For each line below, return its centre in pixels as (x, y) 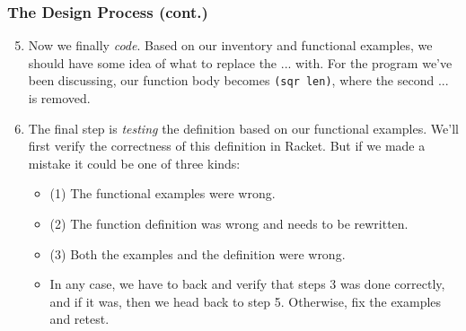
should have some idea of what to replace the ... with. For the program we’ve (240, 62)
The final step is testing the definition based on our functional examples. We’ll (243, 128)
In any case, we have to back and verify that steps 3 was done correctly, (247, 284)
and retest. (79, 319)
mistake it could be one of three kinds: (134, 163)
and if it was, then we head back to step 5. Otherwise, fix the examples (246, 301)
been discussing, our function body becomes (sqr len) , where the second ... (238, 80)
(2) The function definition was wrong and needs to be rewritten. (229, 224)
